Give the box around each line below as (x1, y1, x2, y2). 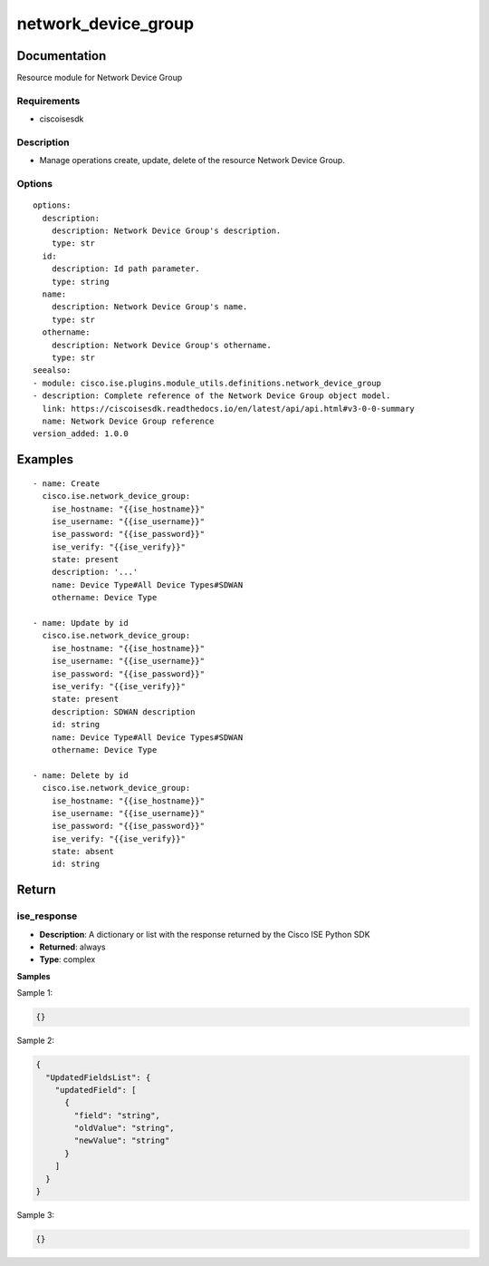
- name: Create (33, 478, 101, 489)
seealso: (33, 365, 72, 375)
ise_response (16, 910, 78, 922)
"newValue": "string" (73, 1135, 170, 1146)
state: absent (51, 846, 115, 857)
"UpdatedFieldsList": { (45, 1072, 151, 1083)
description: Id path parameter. (51, 264, 201, 274)
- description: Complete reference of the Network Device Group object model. (33, 391, 391, 401)
